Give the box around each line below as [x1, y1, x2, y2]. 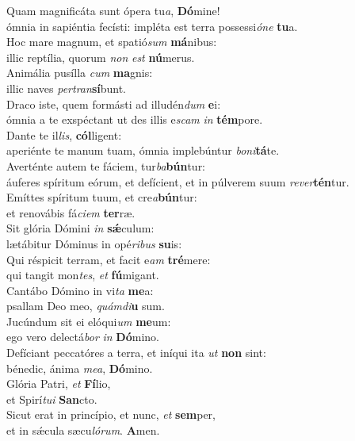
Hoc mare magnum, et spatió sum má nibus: [6, 33, 217, 50]
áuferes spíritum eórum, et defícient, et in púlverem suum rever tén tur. [6, 173, 349, 190]
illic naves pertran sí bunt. [6, 79, 127, 96]
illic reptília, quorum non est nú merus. [6, 48, 195, 65]
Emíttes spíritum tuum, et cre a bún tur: [6, 189, 197, 205]
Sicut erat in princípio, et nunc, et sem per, [6, 406, 216, 423]
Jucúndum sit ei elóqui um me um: [6, 313, 171, 329]
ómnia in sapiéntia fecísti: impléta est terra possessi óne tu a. [6, 17, 298, 34]
